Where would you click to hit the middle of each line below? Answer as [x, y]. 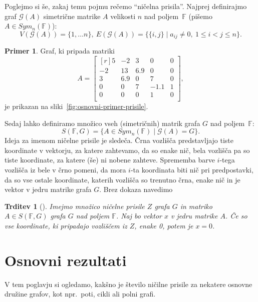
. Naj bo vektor [139, 216]
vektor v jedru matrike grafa [48, 189]
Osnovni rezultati [66, 260]
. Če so [236, 216]
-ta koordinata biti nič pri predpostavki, [192, 169]
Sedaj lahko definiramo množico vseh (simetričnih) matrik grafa [102, 123]
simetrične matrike [72, 16]
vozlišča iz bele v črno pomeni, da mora [65, 169]
